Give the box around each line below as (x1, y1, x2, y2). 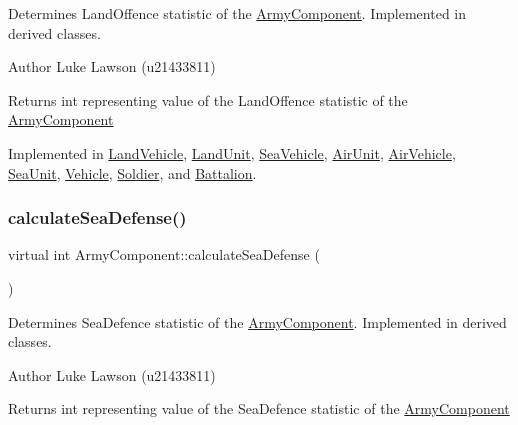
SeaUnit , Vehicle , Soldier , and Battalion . (8, 162, 257, 183)
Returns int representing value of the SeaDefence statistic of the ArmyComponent (8, 398, 510, 419)
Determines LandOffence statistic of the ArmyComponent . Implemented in (8, 3, 467, 23)
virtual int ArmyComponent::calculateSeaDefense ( (8, 244, 320, 265)
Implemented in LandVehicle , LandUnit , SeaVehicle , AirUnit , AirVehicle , (8, 142, 456, 163)
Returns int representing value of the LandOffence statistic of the (8, 89, 408, 110)
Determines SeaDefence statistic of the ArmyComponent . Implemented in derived (8, 311, 507, 332)
